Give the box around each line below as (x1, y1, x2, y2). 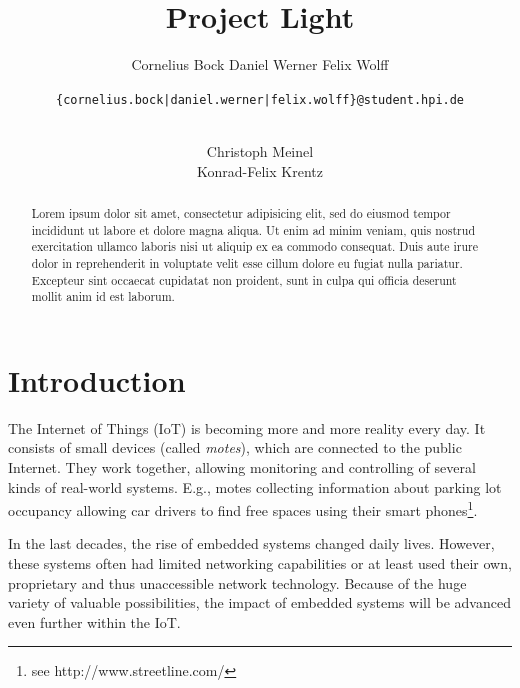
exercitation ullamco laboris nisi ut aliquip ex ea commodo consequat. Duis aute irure (31, 238, 478, 255)
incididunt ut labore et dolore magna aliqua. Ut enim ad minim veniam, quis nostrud (31, 221, 475, 238)
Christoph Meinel (206, 140, 314, 161)
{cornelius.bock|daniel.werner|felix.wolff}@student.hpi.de (55, 92, 465, 107)
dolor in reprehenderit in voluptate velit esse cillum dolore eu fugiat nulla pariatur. (31, 254, 463, 271)
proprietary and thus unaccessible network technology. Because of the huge (8, 572, 467, 593)
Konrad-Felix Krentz (197, 160, 323, 181)
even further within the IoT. (8, 611, 181, 632)
